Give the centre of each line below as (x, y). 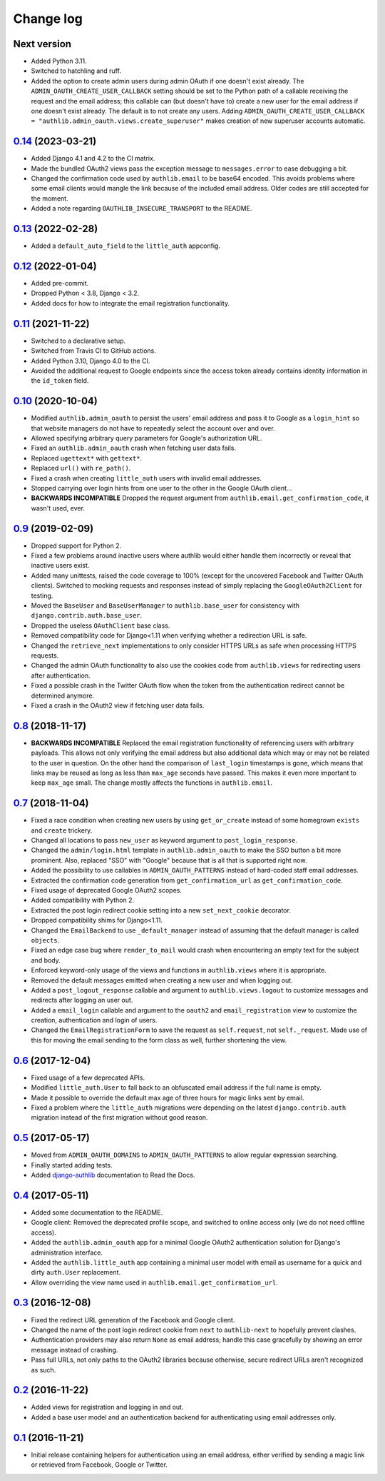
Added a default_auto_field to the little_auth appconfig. (126, 246)
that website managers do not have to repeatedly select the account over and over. (153, 428)
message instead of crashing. (75, 1350)
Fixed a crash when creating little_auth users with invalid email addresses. (146, 478)
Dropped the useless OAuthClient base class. (101, 626)
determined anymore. (63, 696)
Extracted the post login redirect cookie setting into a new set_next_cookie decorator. (161, 910)
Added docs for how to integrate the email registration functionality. (130, 303)
